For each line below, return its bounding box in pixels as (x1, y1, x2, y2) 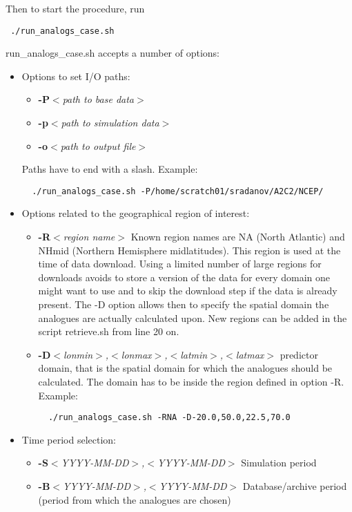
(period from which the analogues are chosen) (38, 492, 231, 506)
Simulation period (241, 455, 317, 470)
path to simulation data (61, 115, 159, 130)
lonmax (121, 347, 152, 361)
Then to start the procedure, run (6, 1, 145, 15)
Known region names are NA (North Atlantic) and (130, 229, 345, 244)
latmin (180, 347, 208, 361)
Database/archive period (242, 479, 347, 493)
